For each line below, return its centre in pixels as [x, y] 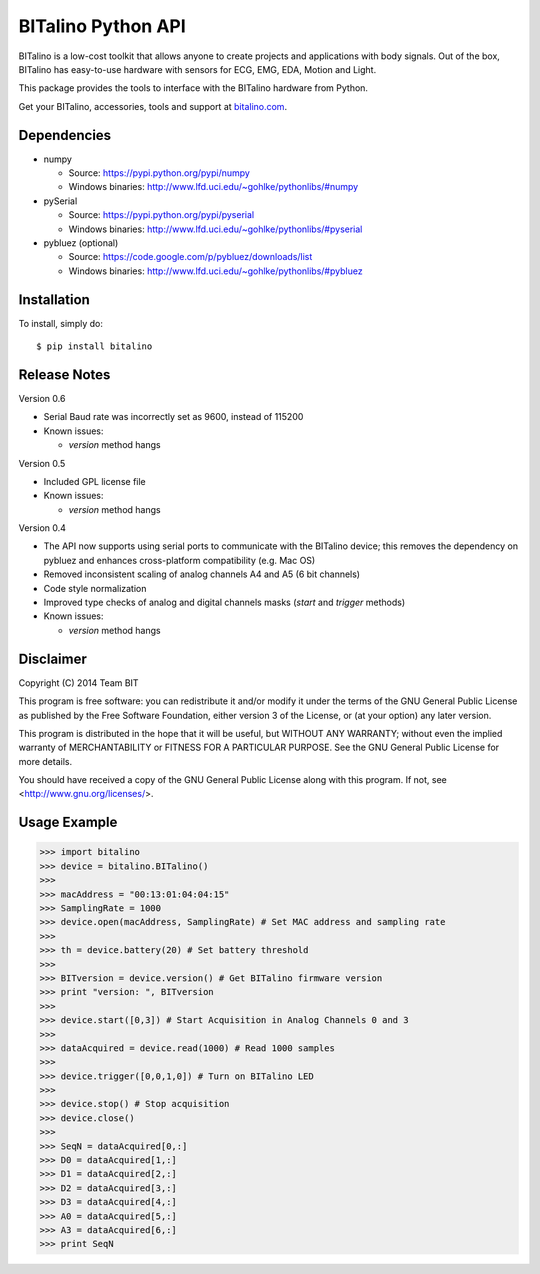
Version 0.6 [42, 398]
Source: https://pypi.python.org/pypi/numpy [159, 173]
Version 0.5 [42, 463]
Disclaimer [52, 658]
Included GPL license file [95, 481]
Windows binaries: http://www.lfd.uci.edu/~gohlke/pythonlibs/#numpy [213, 187]
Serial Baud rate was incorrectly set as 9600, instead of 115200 [173, 417]
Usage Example [68, 822]
